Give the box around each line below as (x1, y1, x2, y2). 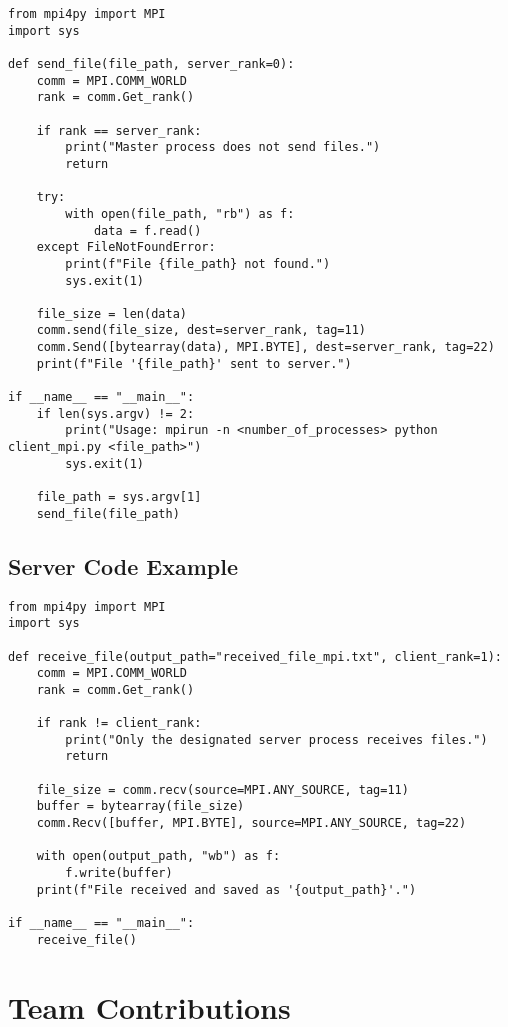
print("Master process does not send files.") (65, 140, 381, 155)
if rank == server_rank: (36, 123, 202, 138)
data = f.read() (93, 223, 202, 238)
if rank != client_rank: (36, 716, 202, 731)
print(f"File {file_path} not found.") (65, 256, 331, 271)
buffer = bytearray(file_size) (36, 799, 245, 814)
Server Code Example (8, 550, 238, 581)
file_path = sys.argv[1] (36, 490, 202, 505)
